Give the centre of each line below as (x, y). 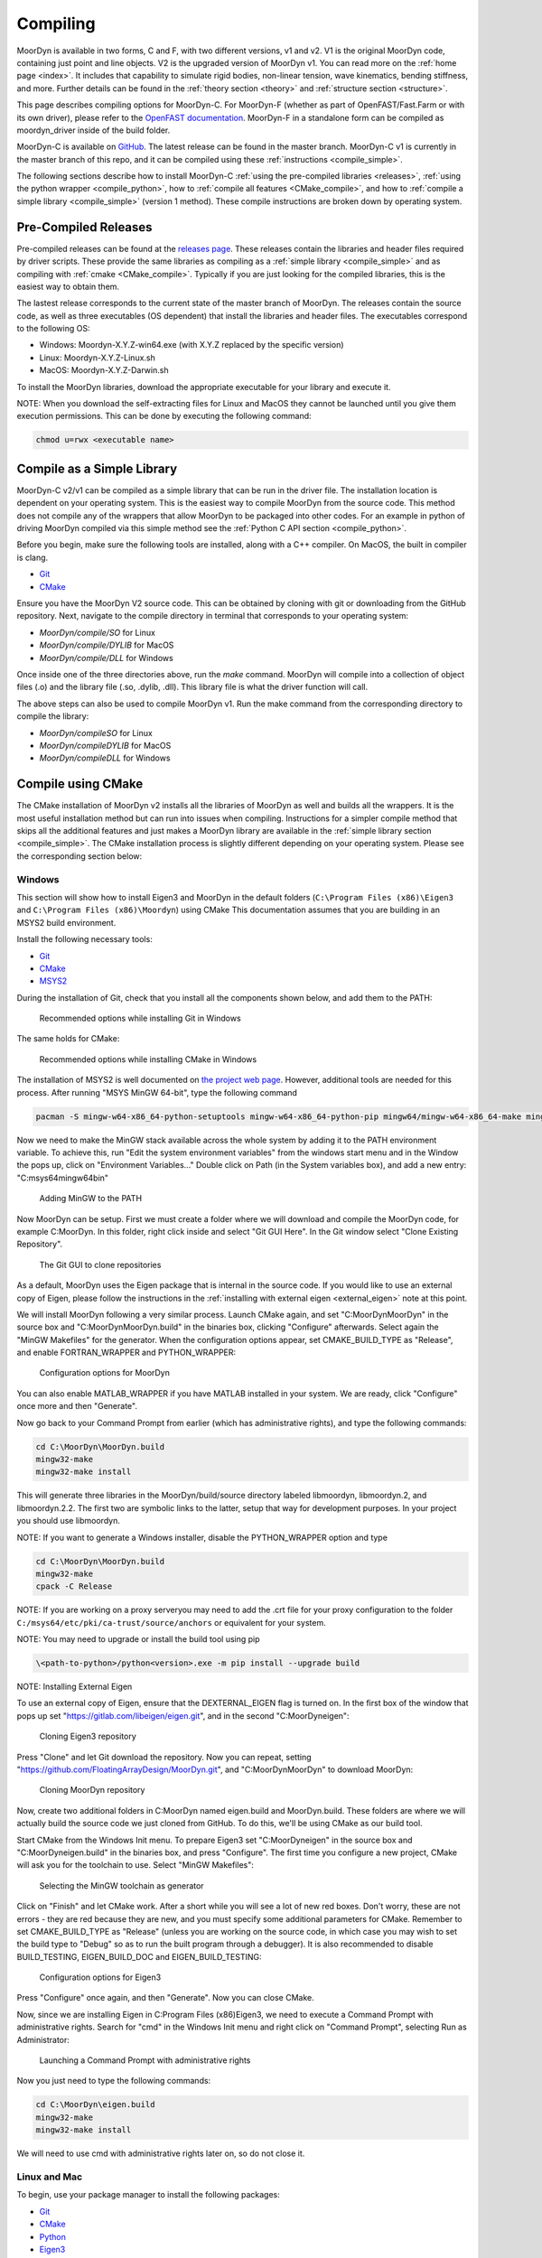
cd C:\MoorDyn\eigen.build (95, 2105)
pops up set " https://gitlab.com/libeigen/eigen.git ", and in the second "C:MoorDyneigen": (183, 1715)
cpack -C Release (74, 1586)
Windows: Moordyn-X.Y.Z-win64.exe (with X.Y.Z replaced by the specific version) (192, 345)
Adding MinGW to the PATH (91, 1199)
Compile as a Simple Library (97, 468)
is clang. (33, 557)
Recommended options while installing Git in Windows (140, 1018)
